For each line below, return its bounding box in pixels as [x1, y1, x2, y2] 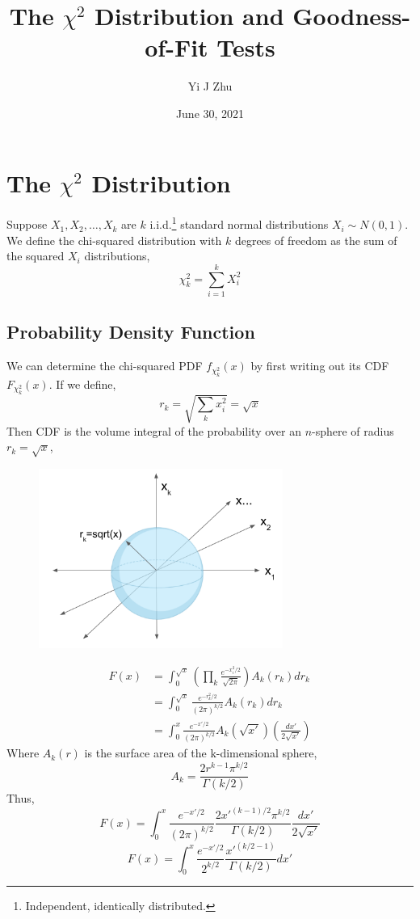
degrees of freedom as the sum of [234, 231, 397, 248]
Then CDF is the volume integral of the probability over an [6, 422, 301, 439]
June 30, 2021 [175, 104, 245, 121]
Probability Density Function [6, 319, 255, 344]
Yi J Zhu [187, 78, 233, 95]
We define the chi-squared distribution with [6, 231, 222, 248]
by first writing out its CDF [250, 357, 389, 374]
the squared [6, 247, 65, 264]
